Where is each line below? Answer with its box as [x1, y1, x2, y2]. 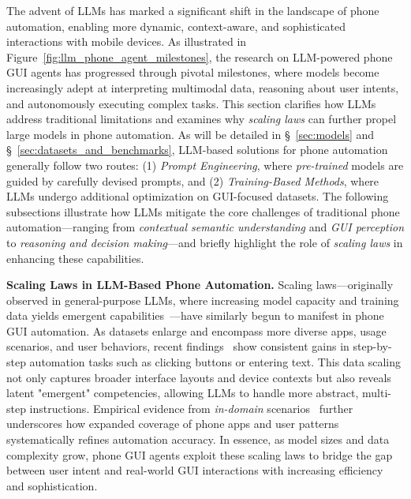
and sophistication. [6, 477, 98, 493]
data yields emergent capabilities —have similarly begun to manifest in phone [6, 307, 384, 324]
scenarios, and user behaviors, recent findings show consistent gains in [6, 338, 349, 355]
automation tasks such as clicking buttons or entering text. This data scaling [29, 354, 402, 370]
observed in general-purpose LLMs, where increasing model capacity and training [6, 291, 399, 308]
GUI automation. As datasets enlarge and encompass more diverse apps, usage [6, 322, 387, 339]
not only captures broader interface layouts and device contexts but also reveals [6, 369, 391, 385]
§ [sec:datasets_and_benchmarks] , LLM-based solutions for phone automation [6, 141, 388, 158]
